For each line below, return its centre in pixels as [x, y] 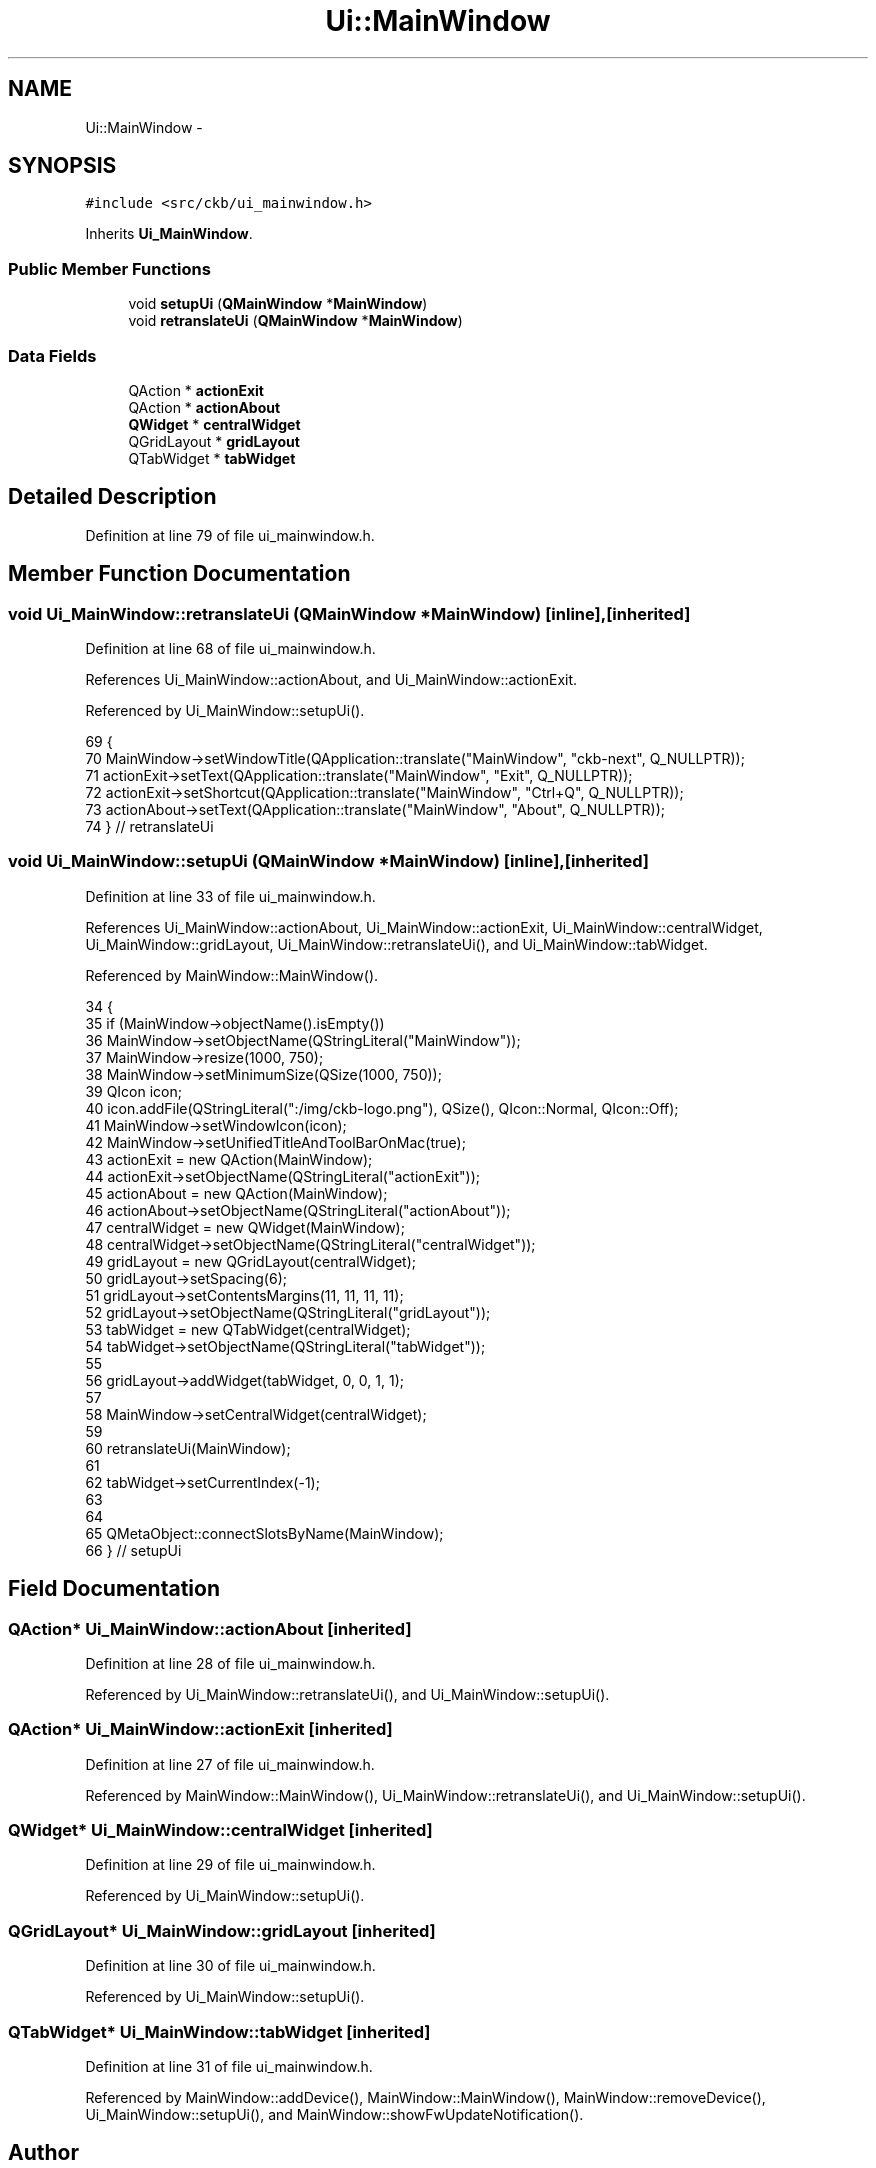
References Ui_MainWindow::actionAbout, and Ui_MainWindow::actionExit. [331, 679]
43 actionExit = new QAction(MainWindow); [229, 1159]
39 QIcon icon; [134, 1091]
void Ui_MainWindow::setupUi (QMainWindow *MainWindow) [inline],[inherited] [329, 861]
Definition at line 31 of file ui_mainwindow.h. [229, 2066]
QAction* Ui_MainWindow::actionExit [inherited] [200, 1729]
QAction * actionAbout [204, 407]
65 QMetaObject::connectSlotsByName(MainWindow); [264, 1533]
